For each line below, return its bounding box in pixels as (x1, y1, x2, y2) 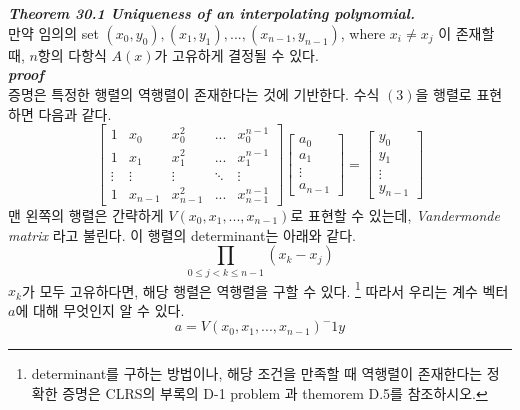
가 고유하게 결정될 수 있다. (154, 44, 319, 65)
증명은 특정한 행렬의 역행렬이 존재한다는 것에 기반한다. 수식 (8, 83, 380, 104)
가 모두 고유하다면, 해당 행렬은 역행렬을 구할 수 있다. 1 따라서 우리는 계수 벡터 (21, 277, 509, 301)
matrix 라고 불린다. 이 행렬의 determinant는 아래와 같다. (8, 224, 356, 245)
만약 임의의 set (8, 22, 99, 43)
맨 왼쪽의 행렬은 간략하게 (8, 205, 164, 225)
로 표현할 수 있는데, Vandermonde (290, 205, 500, 225)
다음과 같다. (38, 103, 112, 124)
